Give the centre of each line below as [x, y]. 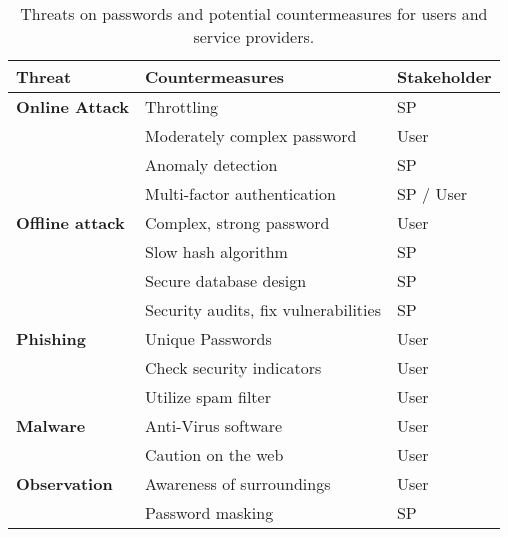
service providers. [254, 36]
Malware [51, 425]
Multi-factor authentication [240, 193]
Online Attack [73, 106]
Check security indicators [233, 367]
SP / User [432, 193]
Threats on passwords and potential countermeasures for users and [254, 13]
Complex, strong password [237, 222]
